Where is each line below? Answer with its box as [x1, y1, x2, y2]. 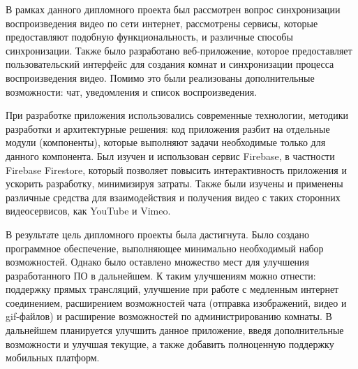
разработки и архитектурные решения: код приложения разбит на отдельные [6, 121, 330, 136]
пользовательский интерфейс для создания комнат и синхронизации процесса [6, 57, 334, 71]
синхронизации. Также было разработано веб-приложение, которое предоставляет [6, 43, 352, 57]
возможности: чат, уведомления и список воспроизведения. [6, 84, 258, 99]
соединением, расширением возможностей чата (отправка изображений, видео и [6, 295, 347, 310]
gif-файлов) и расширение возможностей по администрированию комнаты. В [6, 309, 332, 324]
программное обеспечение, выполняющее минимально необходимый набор [6, 240, 324, 255]
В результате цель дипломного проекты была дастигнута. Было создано [6, 226, 309, 241]
